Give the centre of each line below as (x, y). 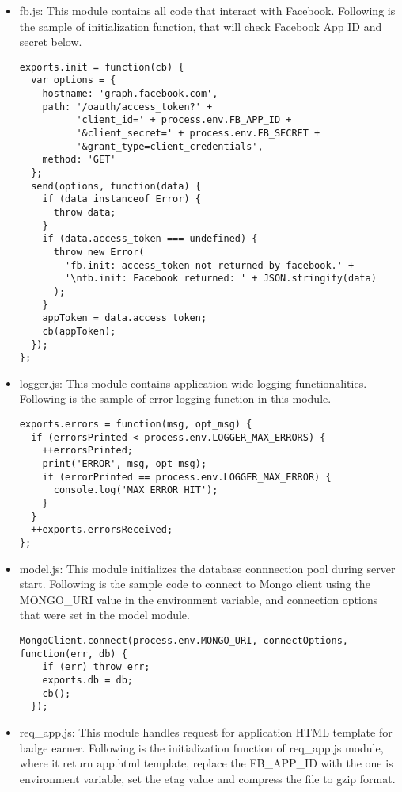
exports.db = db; (87, 680)
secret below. (51, 42)
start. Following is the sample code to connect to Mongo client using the (195, 584)
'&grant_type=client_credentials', (170, 146)
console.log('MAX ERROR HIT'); (136, 490)
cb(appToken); (79, 331)
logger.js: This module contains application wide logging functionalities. (193, 383)
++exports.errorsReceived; (102, 530)
